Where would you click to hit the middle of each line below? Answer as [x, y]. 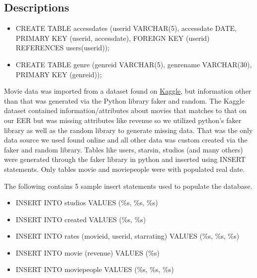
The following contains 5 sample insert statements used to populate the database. [128, 186]
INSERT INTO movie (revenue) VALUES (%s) [87, 252]
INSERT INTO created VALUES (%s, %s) [81, 219]
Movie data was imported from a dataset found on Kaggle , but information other [128, 91]
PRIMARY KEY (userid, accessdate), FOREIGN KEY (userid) [113, 38]
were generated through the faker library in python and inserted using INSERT [125, 159]
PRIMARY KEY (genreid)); [59, 74]
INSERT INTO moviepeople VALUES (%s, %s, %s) [95, 269]
